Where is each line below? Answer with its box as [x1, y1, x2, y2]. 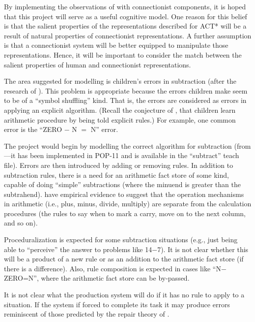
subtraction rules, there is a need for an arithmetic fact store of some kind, [4, 169, 229, 180]
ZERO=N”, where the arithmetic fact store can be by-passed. [4, 273, 190, 283]
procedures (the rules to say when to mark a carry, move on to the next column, [4, 208, 246, 218]
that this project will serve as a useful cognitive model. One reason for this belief [4, 11, 247, 21]
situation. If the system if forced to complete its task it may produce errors [4, 299, 230, 309]
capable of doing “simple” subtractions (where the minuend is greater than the [4, 179, 241, 190]
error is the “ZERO [4, 124, 62, 134]
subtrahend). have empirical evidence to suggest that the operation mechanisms [4, 189, 244, 199]
